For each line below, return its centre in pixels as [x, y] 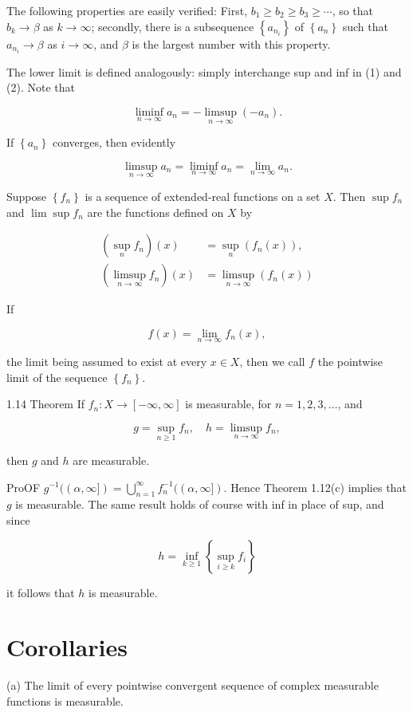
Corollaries [67, 647]
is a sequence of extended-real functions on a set [203, 196]
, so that [353, 10]
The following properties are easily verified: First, [127, 10]
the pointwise [350, 361]
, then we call [272, 361]
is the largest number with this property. [231, 43]
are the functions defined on [155, 212]
